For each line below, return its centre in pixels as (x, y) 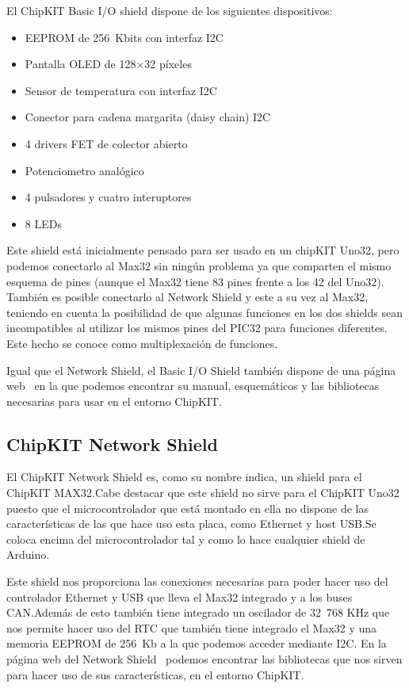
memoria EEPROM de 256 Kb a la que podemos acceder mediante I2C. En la (197, 643)
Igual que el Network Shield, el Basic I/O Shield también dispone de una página (201, 370)
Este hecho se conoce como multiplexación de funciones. (142, 343)
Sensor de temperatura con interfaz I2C (121, 90)
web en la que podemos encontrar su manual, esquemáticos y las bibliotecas (193, 386)
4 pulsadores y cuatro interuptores (108, 197)
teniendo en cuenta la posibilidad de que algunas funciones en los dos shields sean (204, 312)
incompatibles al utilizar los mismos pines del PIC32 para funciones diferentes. (197, 328)
